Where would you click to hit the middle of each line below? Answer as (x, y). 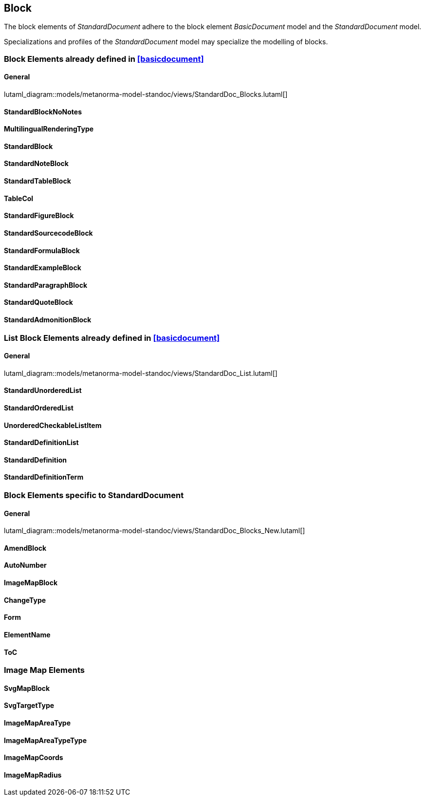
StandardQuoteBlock (38, 302)
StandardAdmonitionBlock (48, 319)
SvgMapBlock (27, 688)
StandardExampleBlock (43, 268)
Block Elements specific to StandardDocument (94, 495)
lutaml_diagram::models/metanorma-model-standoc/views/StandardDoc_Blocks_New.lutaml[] (155, 531)
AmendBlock (25, 548)
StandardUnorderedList (43, 391)
